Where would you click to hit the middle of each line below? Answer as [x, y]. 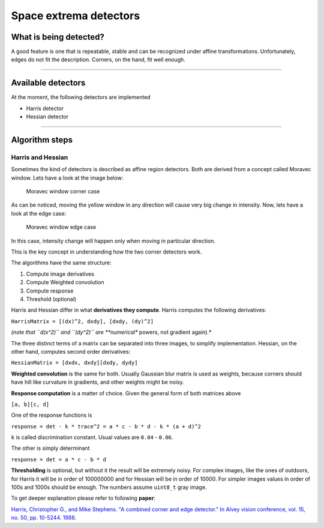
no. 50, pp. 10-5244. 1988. [44, 518]
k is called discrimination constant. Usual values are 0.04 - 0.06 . [92, 437]
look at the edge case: [39, 213]
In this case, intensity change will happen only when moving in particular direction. [113, 241]
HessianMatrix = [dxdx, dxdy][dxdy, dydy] [74, 363]
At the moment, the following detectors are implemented [81, 97]
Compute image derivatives [60, 274]
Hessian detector [47, 117]
